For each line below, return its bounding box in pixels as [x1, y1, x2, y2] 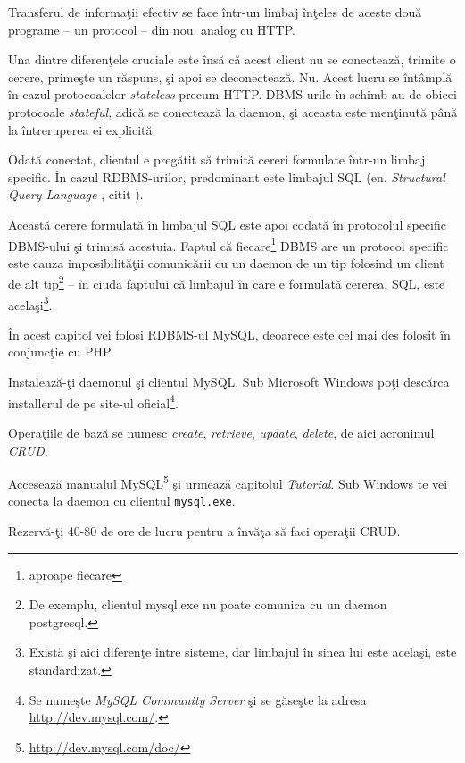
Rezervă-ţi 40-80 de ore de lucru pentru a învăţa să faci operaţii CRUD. [8, 522, 401, 540]
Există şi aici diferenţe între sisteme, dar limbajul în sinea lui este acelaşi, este [29, 642, 457, 661]
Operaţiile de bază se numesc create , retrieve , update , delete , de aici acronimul [8, 423, 435, 441]
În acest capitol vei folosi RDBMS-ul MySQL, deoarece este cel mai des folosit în [8, 324, 451, 343]
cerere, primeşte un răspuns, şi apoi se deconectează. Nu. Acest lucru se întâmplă [8, 67, 453, 86]
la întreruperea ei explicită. [8, 120, 156, 138]
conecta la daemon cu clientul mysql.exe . [8, 491, 236, 510]
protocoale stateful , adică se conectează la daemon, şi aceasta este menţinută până [8, 102, 458, 121]
